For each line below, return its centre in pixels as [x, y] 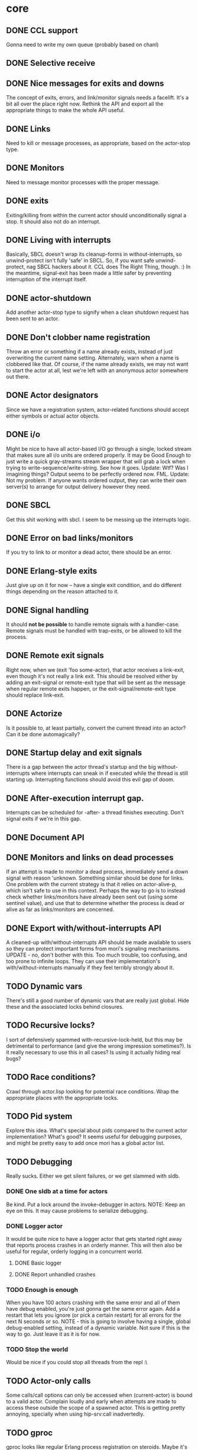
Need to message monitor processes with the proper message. [83, 182]
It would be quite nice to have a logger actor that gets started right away [94, 1239]
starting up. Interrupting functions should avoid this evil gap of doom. [90, 779]
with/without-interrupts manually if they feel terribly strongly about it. [90, 968]
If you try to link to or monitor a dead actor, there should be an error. [89, 552]
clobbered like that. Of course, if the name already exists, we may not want [97, 364]
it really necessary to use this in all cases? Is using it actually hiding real [93, 1052]
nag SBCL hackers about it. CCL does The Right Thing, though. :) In [108, 267]
